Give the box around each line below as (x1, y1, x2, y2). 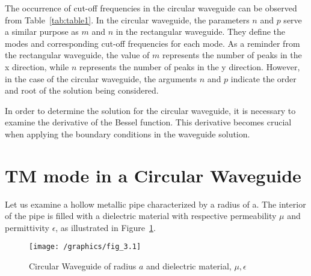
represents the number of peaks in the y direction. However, (79, 60, 300, 73)
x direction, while (5, 60, 69, 73)
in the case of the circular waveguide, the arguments (5, 72, 197, 85)
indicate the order (230, 72, 297, 85)
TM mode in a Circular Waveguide (5, 163, 301, 187)
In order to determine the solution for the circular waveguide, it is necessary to (5, 104, 296, 116)
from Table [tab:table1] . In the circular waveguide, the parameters (5, 13, 250, 26)
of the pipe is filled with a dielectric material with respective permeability (5, 209, 277, 222)
